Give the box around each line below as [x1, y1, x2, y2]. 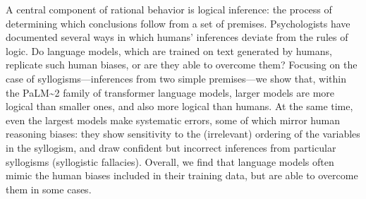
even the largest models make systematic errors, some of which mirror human [6, 112, 340, 127]
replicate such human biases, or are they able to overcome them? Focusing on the [6, 57, 358, 72]
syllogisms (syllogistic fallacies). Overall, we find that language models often [6, 154, 334, 169]
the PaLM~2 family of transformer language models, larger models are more [6, 85, 335, 99]
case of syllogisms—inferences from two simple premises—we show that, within [6, 71, 346, 85]
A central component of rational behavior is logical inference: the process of [6, 2, 332, 16]
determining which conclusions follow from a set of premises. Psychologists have [6, 16, 350, 30]
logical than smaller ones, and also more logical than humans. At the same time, [6, 99, 353, 114]
